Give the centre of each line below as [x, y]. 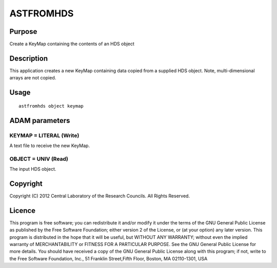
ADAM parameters [40, 120]
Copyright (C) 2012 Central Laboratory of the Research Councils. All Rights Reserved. [100, 196]
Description [29, 58]
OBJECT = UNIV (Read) [39, 159]
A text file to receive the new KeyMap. [50, 146]
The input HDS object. [33, 169]
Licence [23, 210]
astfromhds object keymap [51, 106]
